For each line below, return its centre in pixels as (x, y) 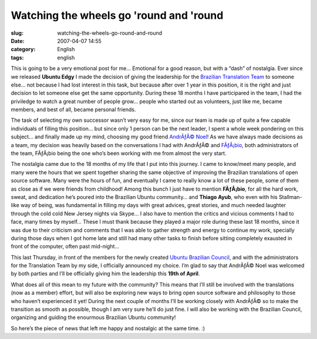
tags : (17, 57)
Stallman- (291, 197)
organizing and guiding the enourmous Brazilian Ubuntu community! (93, 317)
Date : (18, 41)
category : (23, 49)
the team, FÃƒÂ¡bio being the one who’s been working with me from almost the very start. (119, 154)
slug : (17, 33)
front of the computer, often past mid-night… (65, 247)
